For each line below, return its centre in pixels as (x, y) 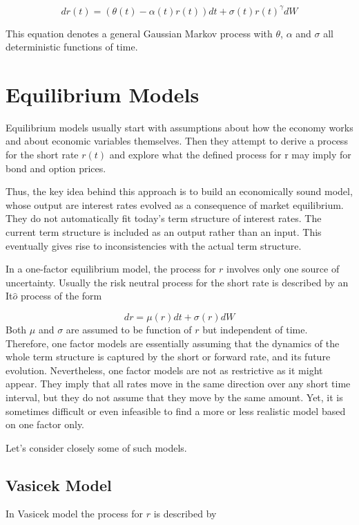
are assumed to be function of (129, 329)
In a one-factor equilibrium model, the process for (111, 269)
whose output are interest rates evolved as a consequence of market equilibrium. (175, 204)
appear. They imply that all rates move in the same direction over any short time (178, 384)
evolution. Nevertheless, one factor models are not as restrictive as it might (164, 370)
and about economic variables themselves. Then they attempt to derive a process (177, 141)
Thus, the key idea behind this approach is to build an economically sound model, (179, 191)
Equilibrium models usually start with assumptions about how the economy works (179, 127)
